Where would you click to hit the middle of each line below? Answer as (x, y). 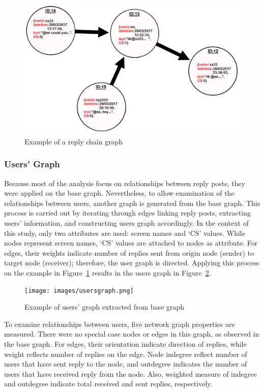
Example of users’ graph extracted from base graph (105, 307)
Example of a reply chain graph (74, 141)
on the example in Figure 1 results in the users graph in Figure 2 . (108, 273)
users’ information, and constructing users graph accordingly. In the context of (126, 223)
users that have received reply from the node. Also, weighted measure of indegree (130, 373)
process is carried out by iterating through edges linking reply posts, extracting (127, 213)
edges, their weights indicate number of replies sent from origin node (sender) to (129, 252)
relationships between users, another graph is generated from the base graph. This (132, 203)
